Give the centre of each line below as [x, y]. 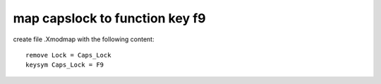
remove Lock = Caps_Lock [68, 55]
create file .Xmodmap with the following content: [84, 39]
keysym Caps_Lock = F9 [65, 65]
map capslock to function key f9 [109, 18]
